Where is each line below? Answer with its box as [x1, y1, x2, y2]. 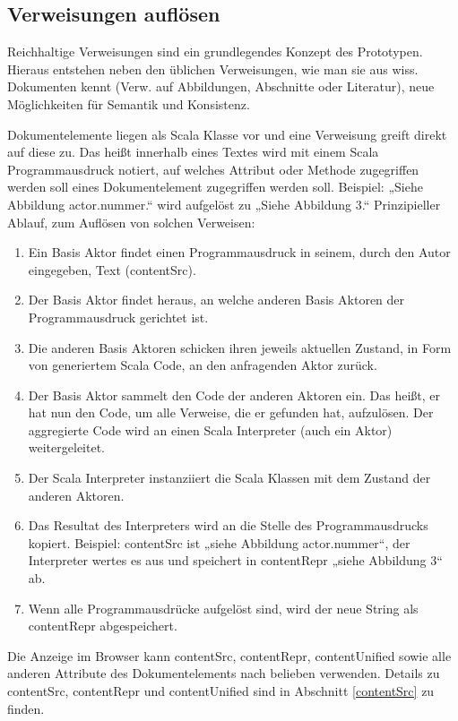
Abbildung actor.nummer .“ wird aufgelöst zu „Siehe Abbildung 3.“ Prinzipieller [7, 194, 441, 213]
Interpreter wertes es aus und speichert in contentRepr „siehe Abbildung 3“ [28, 551, 443, 570]
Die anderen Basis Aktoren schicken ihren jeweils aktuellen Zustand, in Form [28, 338, 452, 356]
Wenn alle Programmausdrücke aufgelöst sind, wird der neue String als [28, 598, 419, 617]
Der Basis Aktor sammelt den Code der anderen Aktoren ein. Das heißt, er [28, 385, 440, 404]
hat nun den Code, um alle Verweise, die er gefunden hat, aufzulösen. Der [28, 403, 434, 422]
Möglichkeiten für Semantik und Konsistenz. [7, 94, 250, 113]
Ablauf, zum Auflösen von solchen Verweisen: [7, 212, 255, 231]
